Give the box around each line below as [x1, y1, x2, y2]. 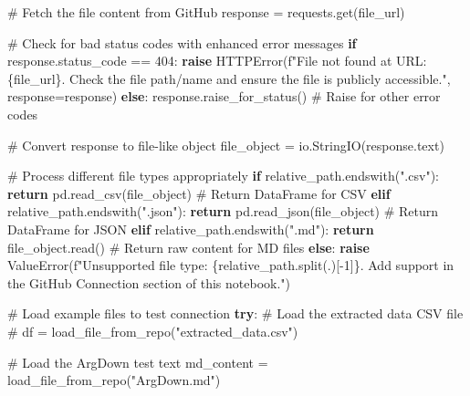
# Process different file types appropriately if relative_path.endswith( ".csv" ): [7, 166, 439, 185]
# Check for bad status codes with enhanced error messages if [7, 33, 357, 52]
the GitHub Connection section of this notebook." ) [7, 273, 291, 292]
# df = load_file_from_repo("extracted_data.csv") [7, 321, 298, 340]
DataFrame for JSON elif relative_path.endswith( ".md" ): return [7, 219, 374, 238]
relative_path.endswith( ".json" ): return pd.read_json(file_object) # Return [7, 202, 439, 221]
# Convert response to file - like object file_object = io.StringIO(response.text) [7, 135, 444, 154]
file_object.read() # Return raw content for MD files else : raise [7, 237, 370, 256]
